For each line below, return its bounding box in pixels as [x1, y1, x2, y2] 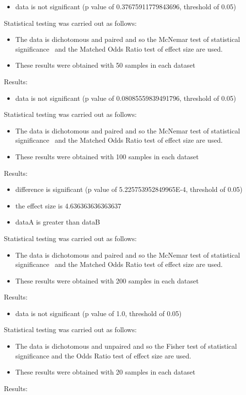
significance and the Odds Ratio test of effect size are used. [15, 350, 192, 360]
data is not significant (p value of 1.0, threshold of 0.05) [15, 308, 182, 318]
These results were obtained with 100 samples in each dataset [15, 151, 199, 161]
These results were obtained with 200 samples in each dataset [15, 275, 199, 285]
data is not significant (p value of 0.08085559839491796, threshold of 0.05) [15, 93, 236, 103]
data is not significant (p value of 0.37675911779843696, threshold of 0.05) [15, 1, 236, 11]
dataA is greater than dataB [15, 217, 100, 227]
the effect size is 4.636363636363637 [15, 200, 122, 210]
